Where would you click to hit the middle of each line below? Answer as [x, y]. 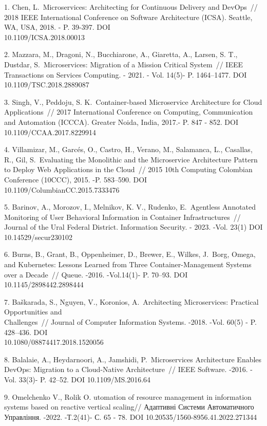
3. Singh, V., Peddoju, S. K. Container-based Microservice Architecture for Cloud [133, 101]
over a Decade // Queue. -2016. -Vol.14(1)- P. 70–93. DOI [96, 274]
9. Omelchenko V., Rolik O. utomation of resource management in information [128, 396]
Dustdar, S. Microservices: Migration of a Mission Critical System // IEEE [124, 64]
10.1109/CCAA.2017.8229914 [50, 132]
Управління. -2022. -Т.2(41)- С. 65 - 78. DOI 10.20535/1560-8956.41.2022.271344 [131, 416]
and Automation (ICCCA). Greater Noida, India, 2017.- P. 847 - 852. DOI [121, 122]
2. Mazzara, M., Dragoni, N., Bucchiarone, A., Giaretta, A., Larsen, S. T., [121, 54]
